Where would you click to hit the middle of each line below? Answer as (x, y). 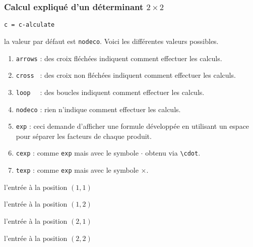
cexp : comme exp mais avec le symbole (77, 153)
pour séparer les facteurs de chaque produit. (84, 136)
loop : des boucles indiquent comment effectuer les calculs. (110, 92)
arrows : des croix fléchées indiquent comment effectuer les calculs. (119, 58)
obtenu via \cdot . (173, 153)
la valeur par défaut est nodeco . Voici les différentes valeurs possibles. (111, 41)
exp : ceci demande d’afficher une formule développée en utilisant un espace (133, 126)
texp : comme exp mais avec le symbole (77, 170)
